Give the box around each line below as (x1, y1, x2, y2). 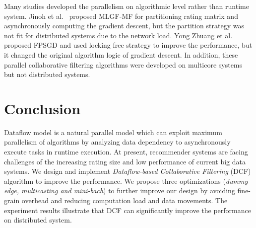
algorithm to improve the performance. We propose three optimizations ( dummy (4, 175, 248, 186)
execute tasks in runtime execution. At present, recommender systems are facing (4, 147, 248, 157)
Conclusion (4, 98, 81, 118)
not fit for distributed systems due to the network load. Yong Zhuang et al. (4, 30, 233, 40)
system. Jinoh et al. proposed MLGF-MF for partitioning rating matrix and (4, 10, 238, 21)
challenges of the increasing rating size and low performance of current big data (4, 156, 246, 166)
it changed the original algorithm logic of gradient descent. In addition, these (4, 49, 238, 60)
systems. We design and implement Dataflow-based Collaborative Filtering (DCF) (4, 166, 251, 176)
